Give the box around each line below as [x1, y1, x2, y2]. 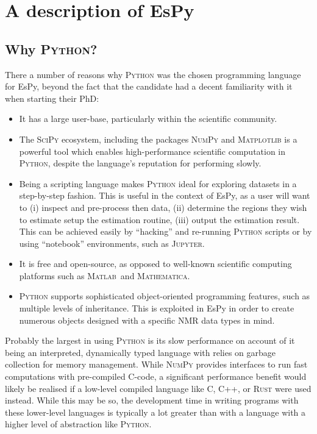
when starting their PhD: [5, 91, 99, 104]
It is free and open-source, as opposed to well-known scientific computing [19, 257, 292, 270]
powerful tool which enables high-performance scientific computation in [19, 144, 286, 157]
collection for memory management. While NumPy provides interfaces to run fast [5, 358, 308, 371]
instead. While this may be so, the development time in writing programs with [5, 394, 299, 407]
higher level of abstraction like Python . [5, 418, 152, 430]
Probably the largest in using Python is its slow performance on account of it [5, 334, 295, 347]
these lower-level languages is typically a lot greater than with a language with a [5, 405, 306, 418]
